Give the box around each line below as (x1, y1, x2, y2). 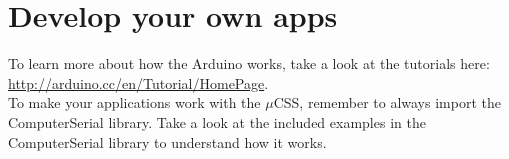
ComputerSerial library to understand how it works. (8, 131, 327, 152)
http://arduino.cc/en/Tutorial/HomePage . (8, 72, 269, 93)
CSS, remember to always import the (273, 92, 501, 113)
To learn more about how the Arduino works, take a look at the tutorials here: (8, 53, 490, 74)
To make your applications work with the (8, 92, 261, 113)
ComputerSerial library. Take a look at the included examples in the (8, 111, 426, 132)
